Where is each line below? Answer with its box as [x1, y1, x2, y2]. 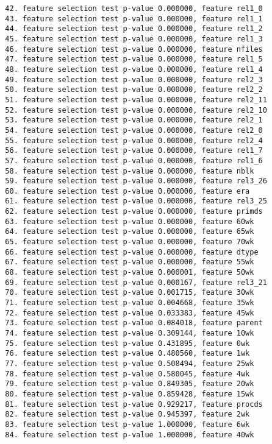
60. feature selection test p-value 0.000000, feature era [5, 186, 250, 196]
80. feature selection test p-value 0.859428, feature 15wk [5, 389, 254, 398]
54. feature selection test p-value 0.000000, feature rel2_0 [5, 125, 263, 135]
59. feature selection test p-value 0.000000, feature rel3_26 [5, 177, 267, 186]
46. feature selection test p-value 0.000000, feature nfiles [5, 44, 263, 54]
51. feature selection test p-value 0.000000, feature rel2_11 [5, 95, 267, 104]
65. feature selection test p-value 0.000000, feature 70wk [5, 238, 254, 247]
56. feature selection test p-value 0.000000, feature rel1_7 [5, 146, 263, 155]
